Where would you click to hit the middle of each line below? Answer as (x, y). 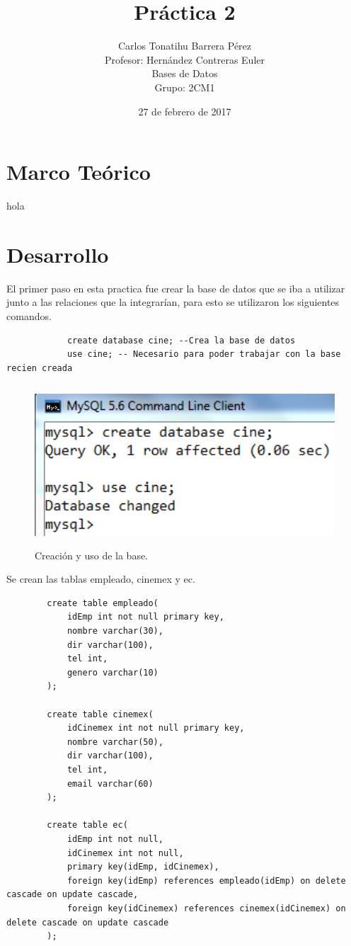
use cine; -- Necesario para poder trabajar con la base (204, 354)
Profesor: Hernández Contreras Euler (185, 59)
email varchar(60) (110, 783)
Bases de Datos (185, 73)
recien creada (40, 368)
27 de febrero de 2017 (185, 111)
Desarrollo (58, 254)
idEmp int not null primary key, (145, 617)
